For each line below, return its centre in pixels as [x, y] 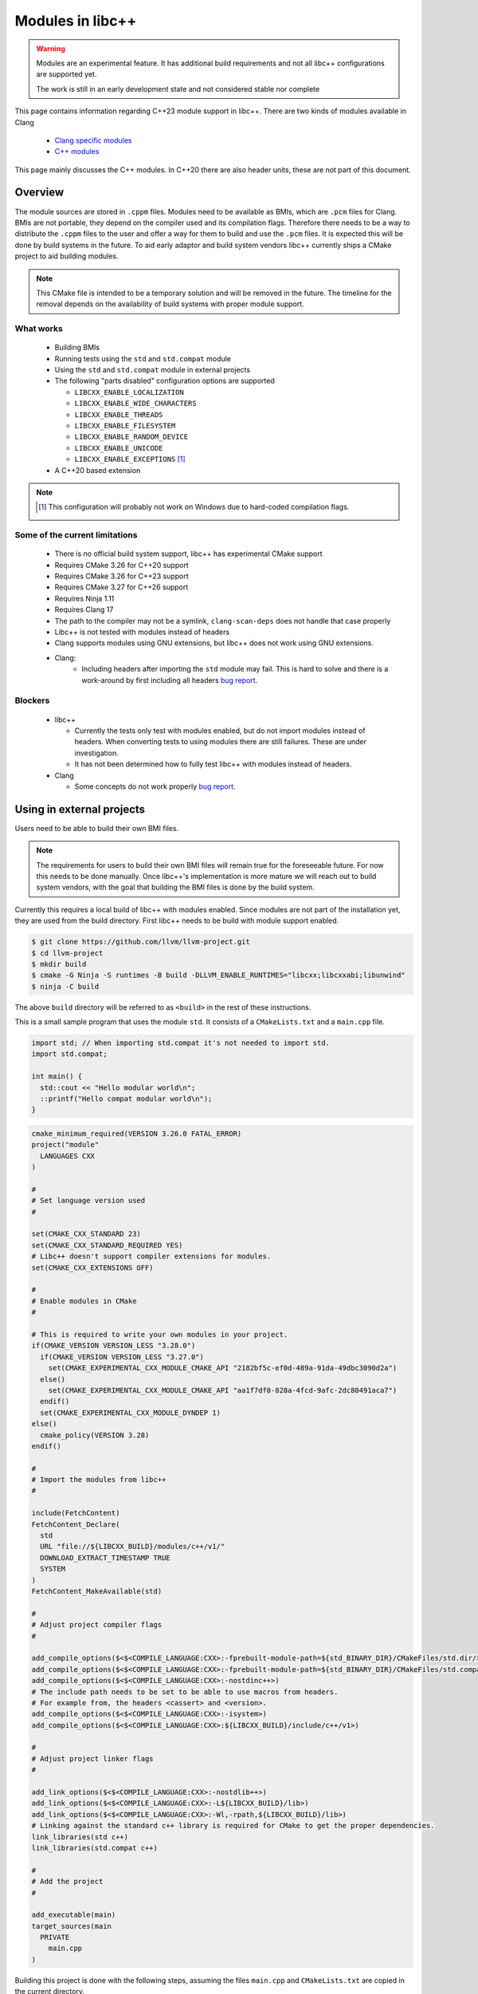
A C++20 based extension [98, 470]
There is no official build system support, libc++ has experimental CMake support [188, 554]
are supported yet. [67, 74]
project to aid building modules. [67, 256]
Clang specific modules [93, 140]
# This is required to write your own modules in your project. [160, 1335]
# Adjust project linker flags [93, 1758]
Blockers [32, 700]
